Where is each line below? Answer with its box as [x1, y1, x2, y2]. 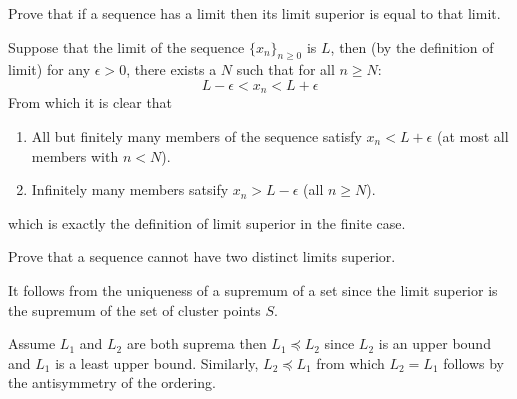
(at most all [436, 126, 509, 147]
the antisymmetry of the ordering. [8, 372, 216, 393]
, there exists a [126, 59, 217, 80]
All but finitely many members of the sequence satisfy [31, 126, 362, 147]
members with [31, 145, 119, 166]
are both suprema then [126, 333, 267, 354]
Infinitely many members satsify [31, 179, 229, 200]
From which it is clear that [8, 92, 173, 113]
